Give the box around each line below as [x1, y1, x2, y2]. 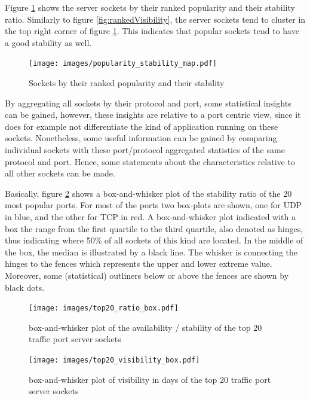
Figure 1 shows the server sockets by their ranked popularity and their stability [5, 1, 295, 13]
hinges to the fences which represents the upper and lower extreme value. [5, 257, 272, 270]
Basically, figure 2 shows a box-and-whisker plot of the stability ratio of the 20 [5, 187, 292, 199]
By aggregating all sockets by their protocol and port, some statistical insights [5, 96, 291, 109]
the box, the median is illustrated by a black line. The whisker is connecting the [5, 245, 297, 258]
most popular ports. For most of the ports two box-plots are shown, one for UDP [5, 199, 302, 211]
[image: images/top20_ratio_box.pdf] [29, 304, 179, 313]
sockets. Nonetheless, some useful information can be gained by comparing [5, 132, 277, 144]
